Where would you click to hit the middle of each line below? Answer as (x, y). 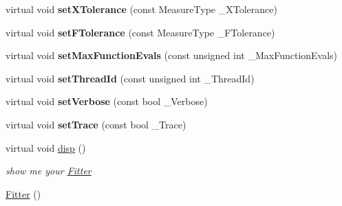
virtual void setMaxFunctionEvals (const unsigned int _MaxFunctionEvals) (172, 55)
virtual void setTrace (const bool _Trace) (96, 124)
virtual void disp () (46, 147)
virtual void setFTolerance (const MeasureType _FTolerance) (140, 32)
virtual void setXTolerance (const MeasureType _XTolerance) (141, 9)
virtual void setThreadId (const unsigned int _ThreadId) (130, 78)
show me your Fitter (49, 171)
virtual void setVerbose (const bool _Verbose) (107, 101)
